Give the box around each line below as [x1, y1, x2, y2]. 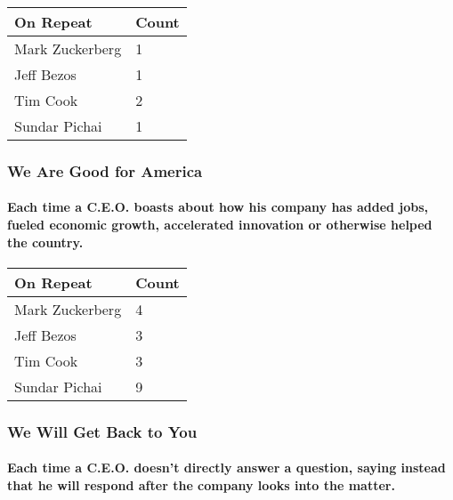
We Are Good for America [7, 159, 203, 181]
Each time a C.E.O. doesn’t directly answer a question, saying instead [7, 458, 446, 477]
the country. [7, 232, 84, 251]
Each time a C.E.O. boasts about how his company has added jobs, [7, 198, 429, 216]
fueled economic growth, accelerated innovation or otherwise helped [7, 215, 433, 234]
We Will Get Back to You [7, 420, 198, 442]
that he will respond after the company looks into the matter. [7, 475, 395, 494]
